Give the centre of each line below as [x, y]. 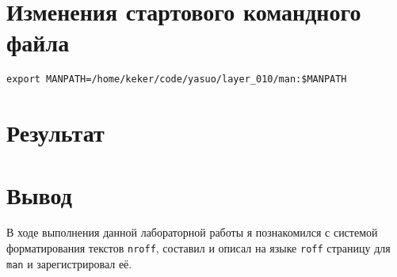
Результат [55, 133]
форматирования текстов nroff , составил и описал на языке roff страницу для [198, 248]
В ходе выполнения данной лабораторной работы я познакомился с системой [192, 232]
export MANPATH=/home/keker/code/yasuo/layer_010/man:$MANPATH [177, 80]
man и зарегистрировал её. [69, 263]
